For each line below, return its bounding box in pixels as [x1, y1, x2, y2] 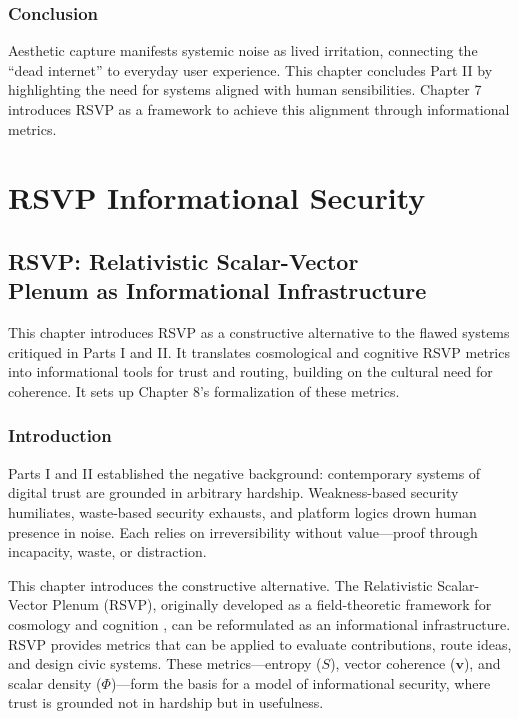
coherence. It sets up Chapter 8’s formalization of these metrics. [8, 380, 400, 401]
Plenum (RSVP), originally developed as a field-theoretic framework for [52, 594, 492, 615]
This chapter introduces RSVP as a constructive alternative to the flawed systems [8, 322, 510, 343]
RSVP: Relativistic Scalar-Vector [8, 245, 359, 276]
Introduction [8, 423, 112, 448]
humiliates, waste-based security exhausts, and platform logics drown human [8, 501, 477, 522]
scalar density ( [8, 672, 102, 693]
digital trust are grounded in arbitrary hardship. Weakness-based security [8, 482, 459, 503]
